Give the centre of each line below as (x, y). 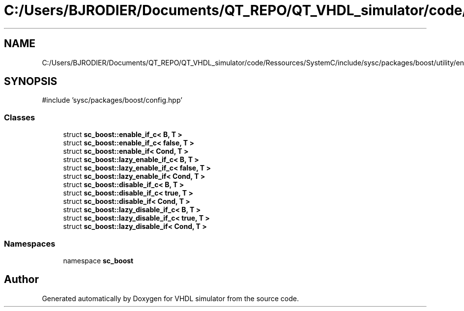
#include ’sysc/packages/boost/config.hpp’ (112, 100)
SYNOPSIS (31, 82)
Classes (20, 117)
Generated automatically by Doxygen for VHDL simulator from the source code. (171, 298)
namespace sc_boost (98, 260)
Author (21, 280)
